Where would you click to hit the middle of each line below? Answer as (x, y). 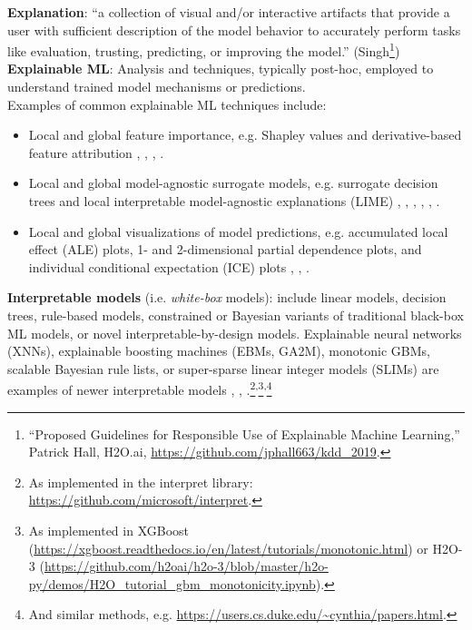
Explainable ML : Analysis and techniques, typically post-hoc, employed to (221, 69)
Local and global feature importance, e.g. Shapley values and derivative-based (245, 135)
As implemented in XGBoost (109, 530)
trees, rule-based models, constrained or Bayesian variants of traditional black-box (236, 315)
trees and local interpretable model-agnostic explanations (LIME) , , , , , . (234, 201)
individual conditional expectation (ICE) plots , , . (169, 266)
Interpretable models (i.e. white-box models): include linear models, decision (227, 297)
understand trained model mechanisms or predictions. (157, 87)
